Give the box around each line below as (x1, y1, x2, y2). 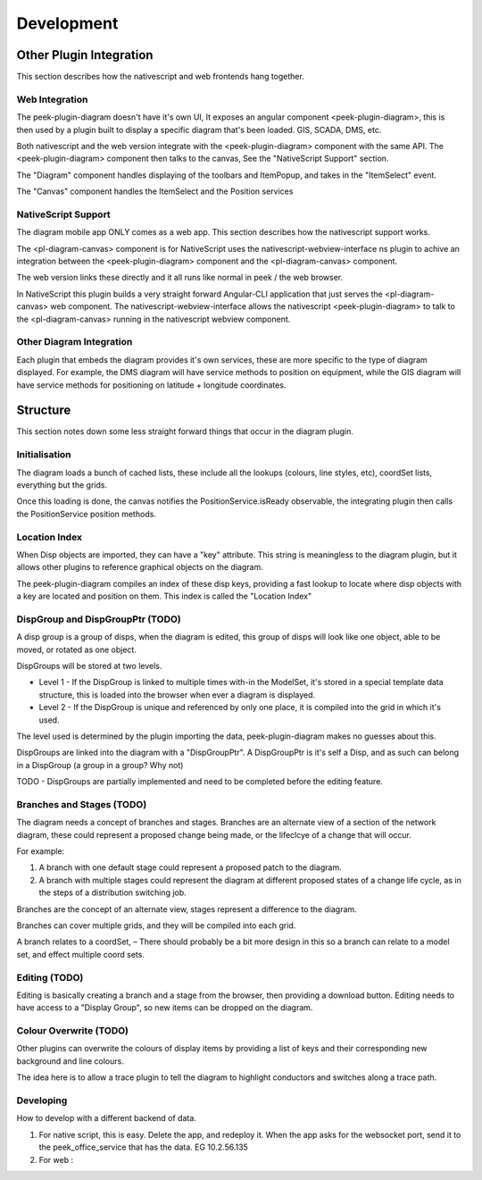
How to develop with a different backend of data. (16, 1113, 196, 1124)
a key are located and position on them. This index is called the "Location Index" (16, 590, 312, 602)
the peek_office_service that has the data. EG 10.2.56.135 (38, 1142, 249, 1152)
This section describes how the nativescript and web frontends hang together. (16, 71, 305, 82)
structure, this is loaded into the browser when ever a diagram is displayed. (38, 689, 316, 700)
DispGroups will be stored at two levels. (16, 661, 162, 672)
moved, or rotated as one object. (16, 644, 137, 655)
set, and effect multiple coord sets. (16, 949, 145, 959)
